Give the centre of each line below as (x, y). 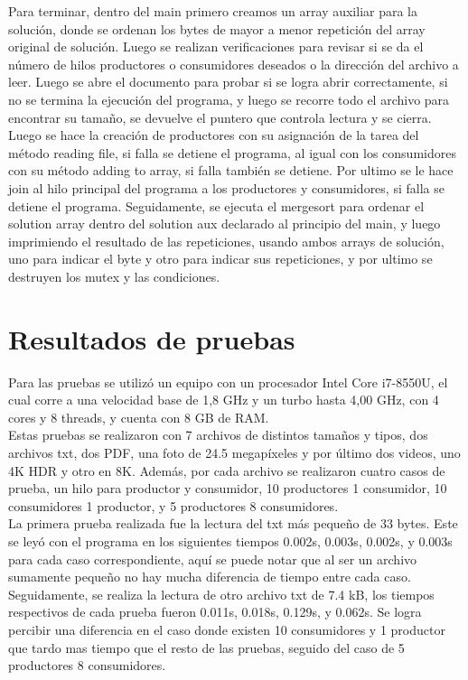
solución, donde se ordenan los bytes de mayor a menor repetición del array (217, 28)
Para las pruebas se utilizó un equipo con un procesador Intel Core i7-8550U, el (228, 382)
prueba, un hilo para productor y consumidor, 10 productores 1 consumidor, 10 (228, 488)
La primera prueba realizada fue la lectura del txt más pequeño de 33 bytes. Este (233, 523)
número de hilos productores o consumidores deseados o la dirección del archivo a (234, 64)
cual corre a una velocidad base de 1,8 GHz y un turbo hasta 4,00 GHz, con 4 (224, 400)
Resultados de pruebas (152, 338)
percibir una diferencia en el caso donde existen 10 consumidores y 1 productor (227, 629)
